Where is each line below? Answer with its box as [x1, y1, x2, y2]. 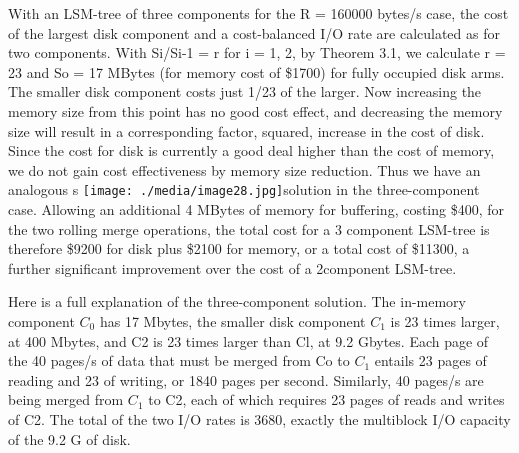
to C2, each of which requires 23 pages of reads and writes [148, 389, 505, 410]
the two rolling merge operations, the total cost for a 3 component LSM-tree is [8, 218, 490, 239]
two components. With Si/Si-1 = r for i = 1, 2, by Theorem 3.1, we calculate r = [8, 42, 506, 63]
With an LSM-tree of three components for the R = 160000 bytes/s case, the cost [8, 3, 509, 23]
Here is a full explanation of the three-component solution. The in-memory [8, 291, 466, 312]
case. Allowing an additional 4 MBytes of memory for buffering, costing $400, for [8, 199, 505, 219]
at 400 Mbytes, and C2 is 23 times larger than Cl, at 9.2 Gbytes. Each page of [8, 330, 489, 351]
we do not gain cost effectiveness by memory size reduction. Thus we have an [8, 159, 481, 180]
